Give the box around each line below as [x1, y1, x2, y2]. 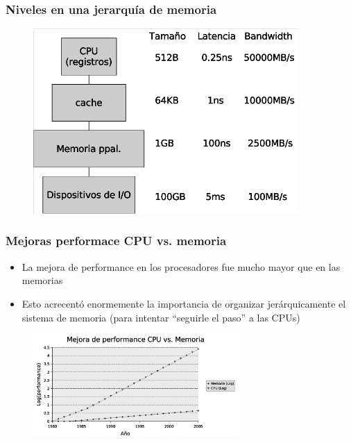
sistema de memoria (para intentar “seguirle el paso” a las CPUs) [22, 310, 300, 324]
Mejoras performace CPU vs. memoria [6, 232, 227, 249]
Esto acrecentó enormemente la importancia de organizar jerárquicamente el [22, 296, 346, 310]
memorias [22, 273, 63, 287]
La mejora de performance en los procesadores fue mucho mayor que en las [22, 259, 341, 274]
